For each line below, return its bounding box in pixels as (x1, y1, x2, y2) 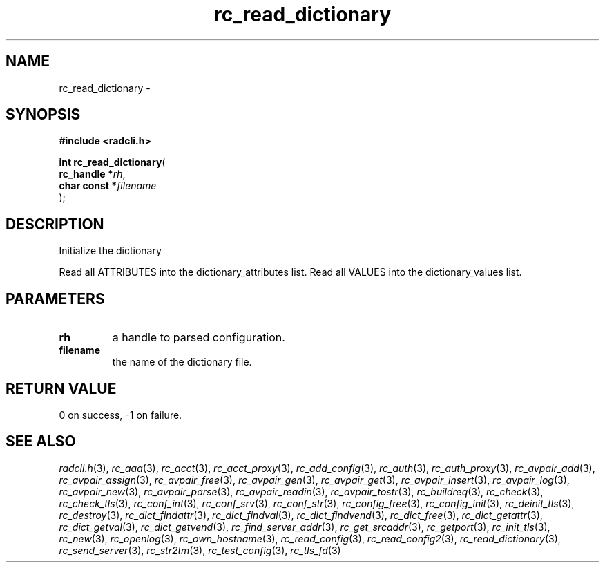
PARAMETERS (6, 290, 105, 307)
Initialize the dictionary (59, 245, 162, 257)
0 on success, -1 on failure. (59, 408, 182, 421)
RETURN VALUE (6, 379, 117, 397)
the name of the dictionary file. (112, 356, 252, 368)
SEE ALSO (6, 433, 76, 451)
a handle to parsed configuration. (112, 330, 285, 345)
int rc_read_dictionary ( (59, 156, 166, 169)
